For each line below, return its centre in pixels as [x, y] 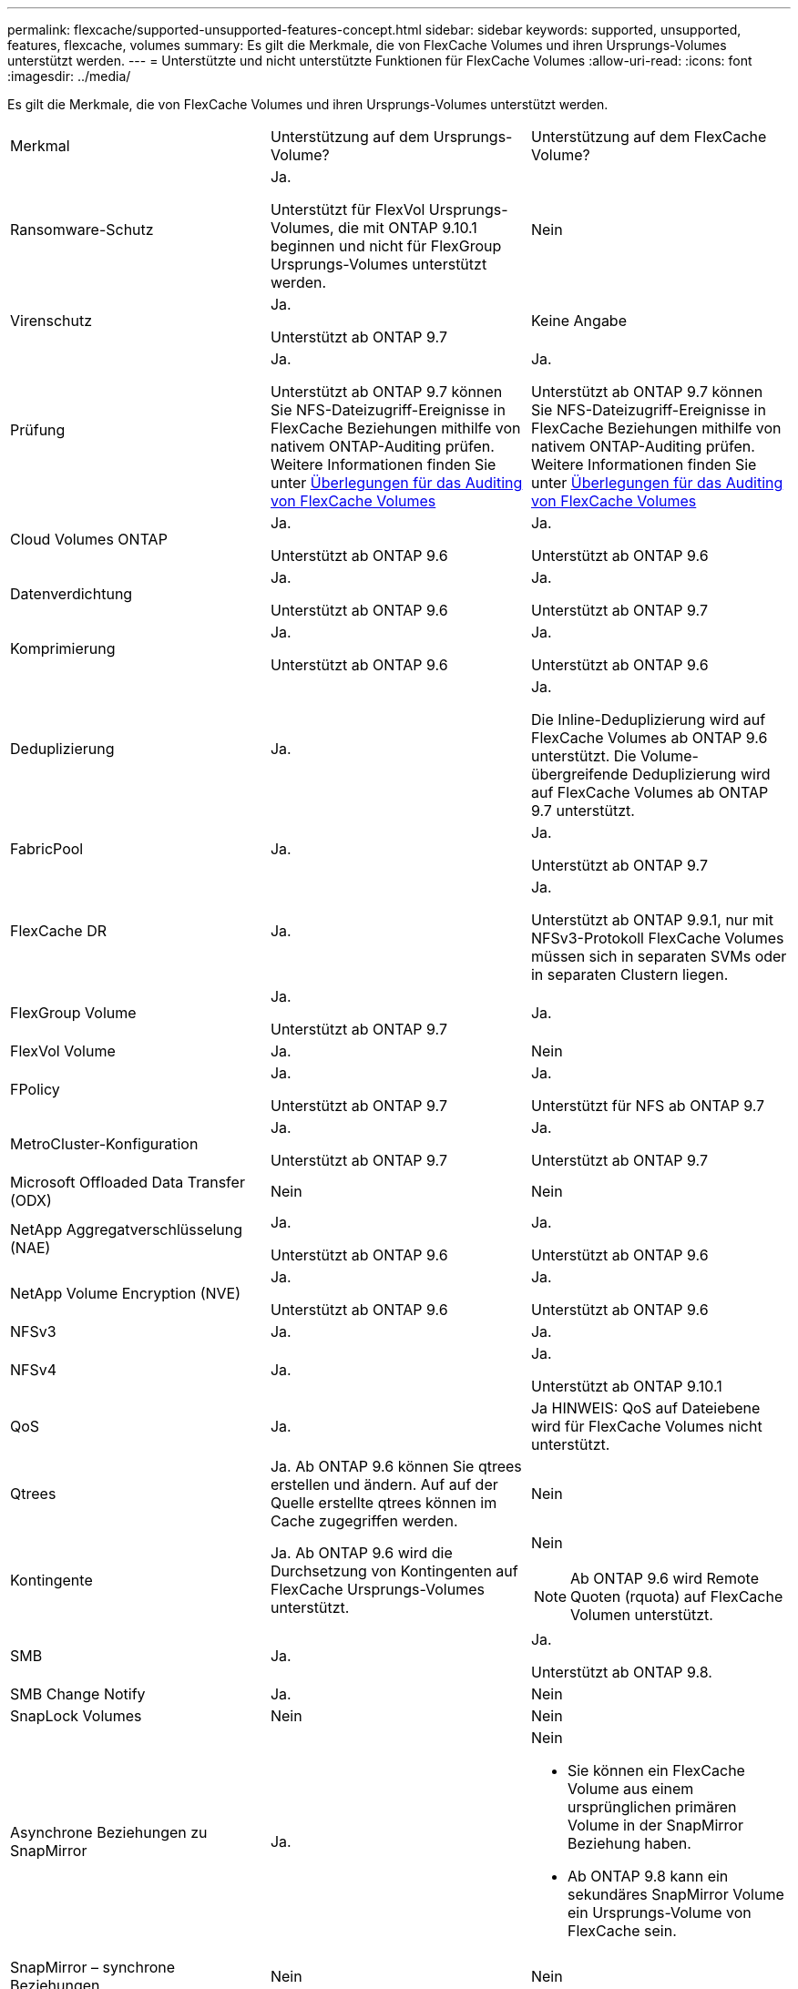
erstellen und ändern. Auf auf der [384, 1484]
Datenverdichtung [72, 594]
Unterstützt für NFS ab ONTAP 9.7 [648, 1106]
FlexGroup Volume [73, 1013]
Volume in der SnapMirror [655, 1825]
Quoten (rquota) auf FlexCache [677, 1596]
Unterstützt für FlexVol [348, 209]
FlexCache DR [58, 931]
